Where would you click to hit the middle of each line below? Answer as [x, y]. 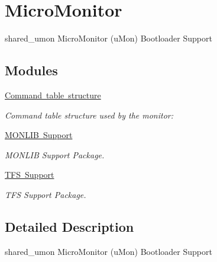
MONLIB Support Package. [55, 154]
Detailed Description [69, 226]
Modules [31, 70]
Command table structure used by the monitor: [89, 115]
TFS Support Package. [46, 194]
